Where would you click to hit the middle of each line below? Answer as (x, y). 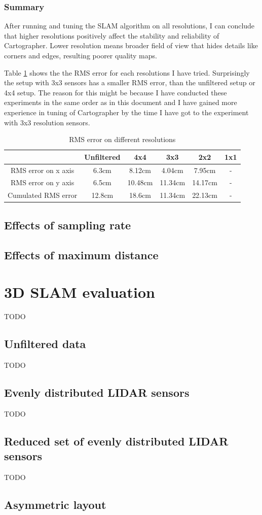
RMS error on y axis (42, 182)
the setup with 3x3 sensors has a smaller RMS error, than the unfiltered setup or (130, 82)
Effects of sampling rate (68, 225)
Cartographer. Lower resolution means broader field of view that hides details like (131, 45)
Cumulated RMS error (43, 195)
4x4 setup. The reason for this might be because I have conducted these (116, 92)
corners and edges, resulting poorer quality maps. (81, 55)
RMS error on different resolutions (122, 139)
